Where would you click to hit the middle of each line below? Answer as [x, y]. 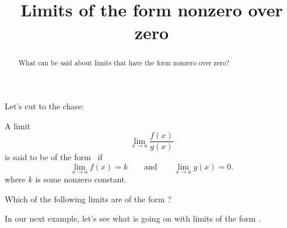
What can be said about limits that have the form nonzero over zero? [124, 63]
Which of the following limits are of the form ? [88, 198]
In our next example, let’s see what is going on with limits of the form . [133, 218]
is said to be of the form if [54, 157]
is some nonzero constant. [81, 179]
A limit [17, 125]
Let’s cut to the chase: [45, 106]
